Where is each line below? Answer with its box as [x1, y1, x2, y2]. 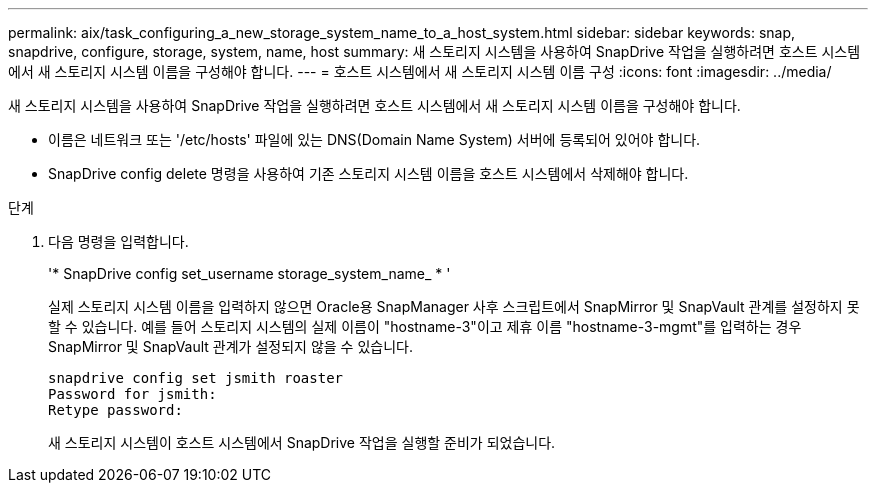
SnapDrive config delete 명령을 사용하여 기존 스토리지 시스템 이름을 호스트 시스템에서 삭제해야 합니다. [48, 165, 689, 182]
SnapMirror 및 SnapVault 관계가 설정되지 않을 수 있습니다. [48, 338, 413, 355]
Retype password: [48, 402, 183, 418]
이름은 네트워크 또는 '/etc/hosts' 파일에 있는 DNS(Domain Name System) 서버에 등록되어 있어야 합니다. [48, 131, 701, 148]
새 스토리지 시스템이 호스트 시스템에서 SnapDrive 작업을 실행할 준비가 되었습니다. [48, 434, 556, 451]
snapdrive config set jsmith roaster [48, 370, 344, 386]
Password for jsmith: [48, 386, 217, 402]
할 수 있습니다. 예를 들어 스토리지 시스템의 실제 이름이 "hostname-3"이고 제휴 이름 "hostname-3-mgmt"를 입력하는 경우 [48, 318, 802, 335]
